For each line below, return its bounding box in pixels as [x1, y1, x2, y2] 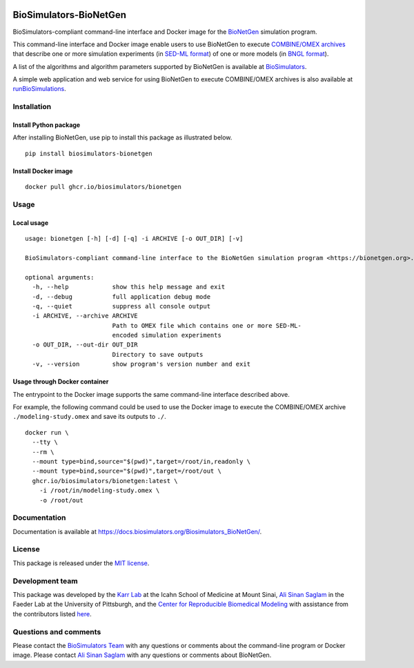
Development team [12, 576, 79, 586]
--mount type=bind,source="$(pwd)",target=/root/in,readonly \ [32, 458, 251, 465]
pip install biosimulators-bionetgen [25, 149, 153, 157]
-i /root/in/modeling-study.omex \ [39, 487, 160, 495]
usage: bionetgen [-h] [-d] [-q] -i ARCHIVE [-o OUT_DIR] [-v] [25, 235, 244, 243]
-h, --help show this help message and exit [32, 283, 226, 291]
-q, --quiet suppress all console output [32, 302, 210, 310]
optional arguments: [25, 273, 95, 281]
